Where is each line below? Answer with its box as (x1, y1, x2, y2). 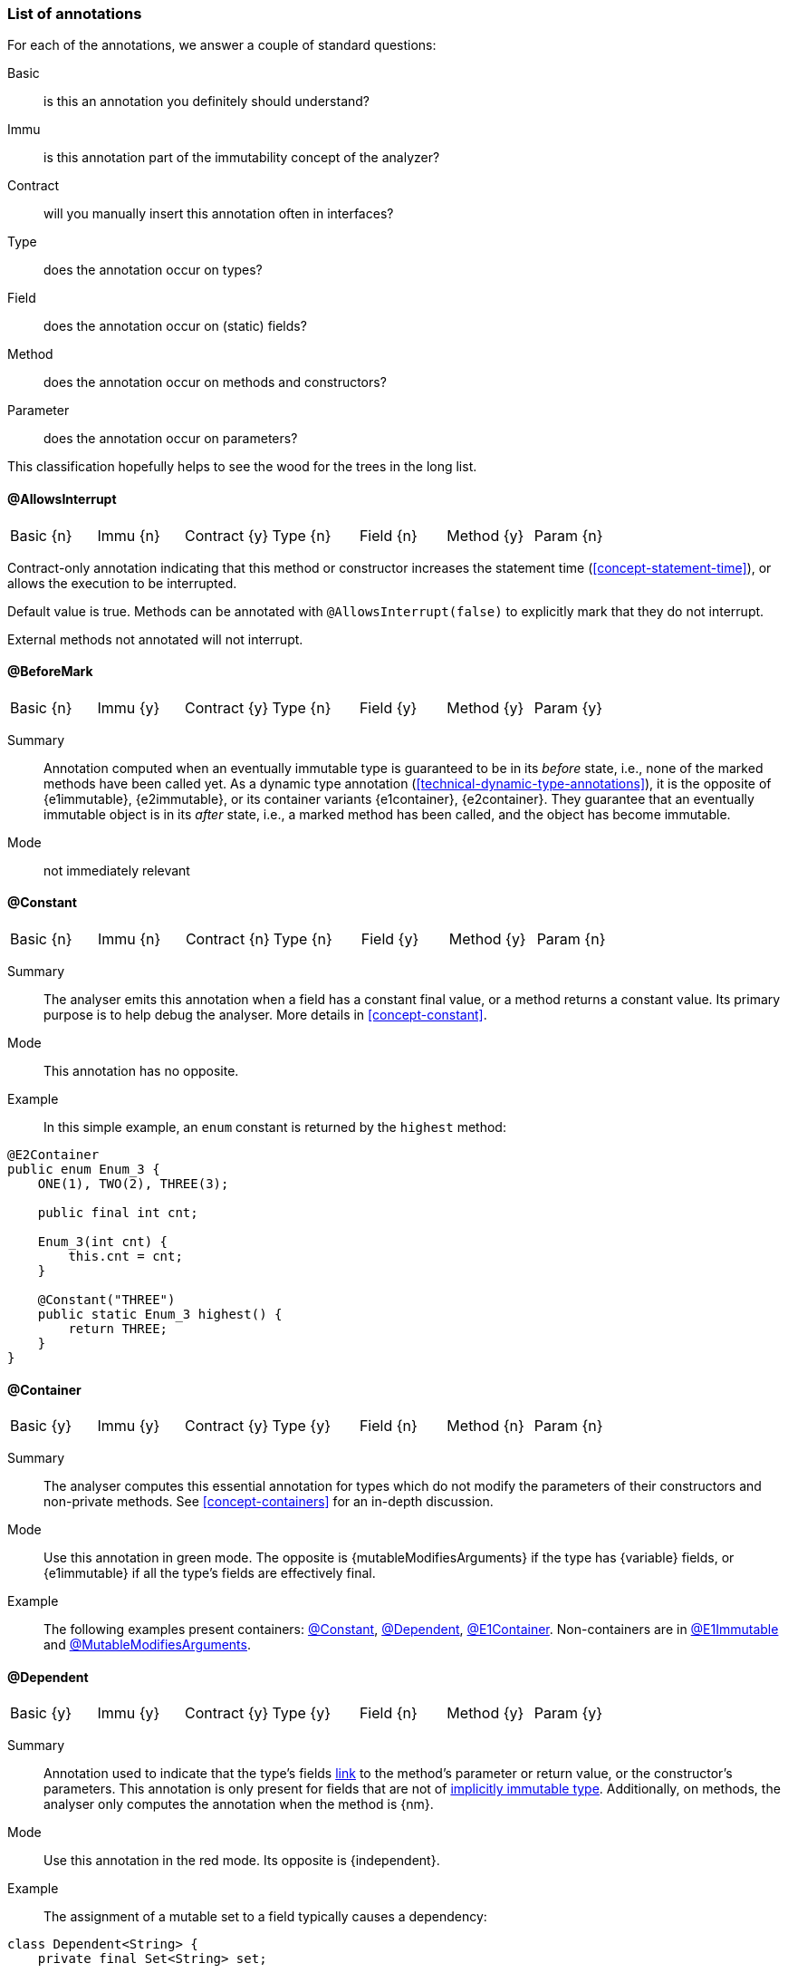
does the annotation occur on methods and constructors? (43, 374, 387, 391)
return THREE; (68, 1321, 168, 1337)
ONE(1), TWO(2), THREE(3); (37, 1176, 229, 1192)
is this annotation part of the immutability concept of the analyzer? (43, 150, 440, 166)
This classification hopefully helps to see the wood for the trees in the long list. (7, 459, 477, 475)
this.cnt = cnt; (68, 1249, 183, 1264)
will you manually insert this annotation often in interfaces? (43, 206, 394, 222)
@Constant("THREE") (37, 1292, 176, 1308)
